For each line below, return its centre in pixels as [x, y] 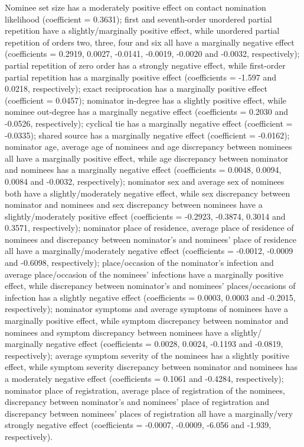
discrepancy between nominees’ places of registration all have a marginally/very [149, 413]
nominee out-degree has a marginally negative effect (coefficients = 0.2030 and [147, 112]
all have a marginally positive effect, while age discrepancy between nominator [147, 158]
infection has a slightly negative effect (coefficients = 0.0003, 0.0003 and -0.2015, [150, 297]
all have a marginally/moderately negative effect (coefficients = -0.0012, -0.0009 [149, 251]
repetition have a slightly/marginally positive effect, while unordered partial [142, 30]
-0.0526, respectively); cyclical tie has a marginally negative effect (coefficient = [149, 123]
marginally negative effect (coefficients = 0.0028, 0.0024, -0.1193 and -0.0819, [144, 344]
